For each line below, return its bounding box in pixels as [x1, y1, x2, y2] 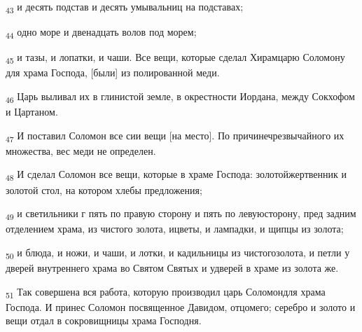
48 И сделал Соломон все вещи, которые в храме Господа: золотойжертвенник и [6, 167, 347, 184]
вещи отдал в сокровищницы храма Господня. [6, 313, 202, 328]
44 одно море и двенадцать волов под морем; [6, 25, 197, 41]
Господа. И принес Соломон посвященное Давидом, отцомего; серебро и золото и [6, 299, 356, 314]
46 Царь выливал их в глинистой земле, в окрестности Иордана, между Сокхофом [6, 88, 355, 105]
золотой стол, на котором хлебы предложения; [6, 182, 202, 197]
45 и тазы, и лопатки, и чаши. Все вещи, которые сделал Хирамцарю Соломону [6, 50, 345, 67]
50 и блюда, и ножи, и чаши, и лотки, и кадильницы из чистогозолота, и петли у [6, 244, 350, 261]
